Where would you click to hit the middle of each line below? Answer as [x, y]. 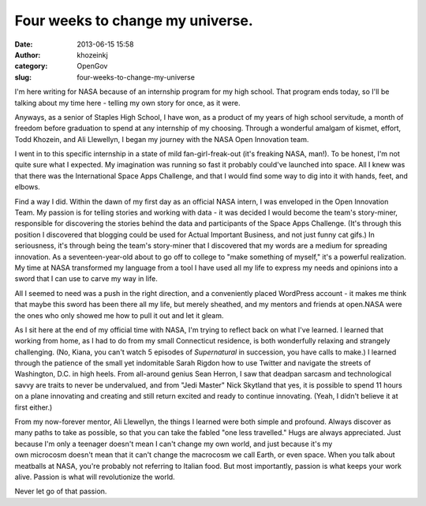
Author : [28, 54]
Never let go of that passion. [61, 491]
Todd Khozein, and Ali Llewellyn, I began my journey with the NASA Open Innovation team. [162, 139]
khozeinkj [92, 54]
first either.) [34, 407]
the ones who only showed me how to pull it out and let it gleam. [119, 315]
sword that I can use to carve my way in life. [86, 279]
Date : [24, 44]
